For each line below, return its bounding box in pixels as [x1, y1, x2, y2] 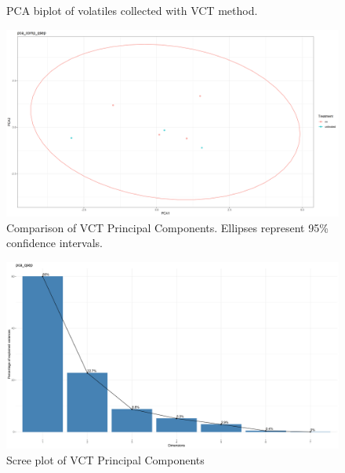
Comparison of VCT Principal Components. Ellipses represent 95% [6, 219, 329, 235]
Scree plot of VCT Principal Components [6, 451, 205, 468]
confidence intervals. [6, 235, 103, 251]
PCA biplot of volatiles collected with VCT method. [6, 2, 258, 18]
